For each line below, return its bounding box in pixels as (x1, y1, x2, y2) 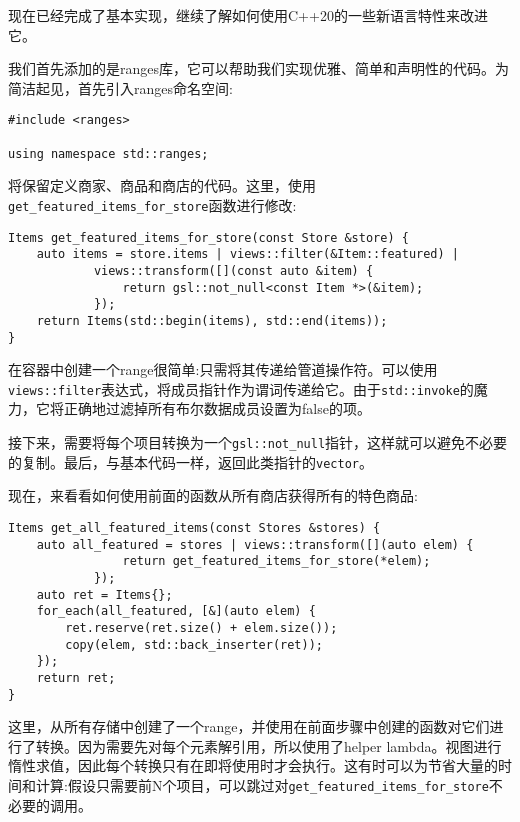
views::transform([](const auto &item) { (93, 263, 374, 278)
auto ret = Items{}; (36, 587, 173, 602)
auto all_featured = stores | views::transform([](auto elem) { (36, 537, 474, 552)
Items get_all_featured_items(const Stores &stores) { (8, 520, 381, 535)
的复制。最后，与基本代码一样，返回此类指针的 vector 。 (8, 451, 373, 472)
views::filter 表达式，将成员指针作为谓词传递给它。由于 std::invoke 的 (8, 378, 474, 399)
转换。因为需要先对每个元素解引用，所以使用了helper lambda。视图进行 (35, 735, 502, 756)
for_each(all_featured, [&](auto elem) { (36, 604, 316, 619)
